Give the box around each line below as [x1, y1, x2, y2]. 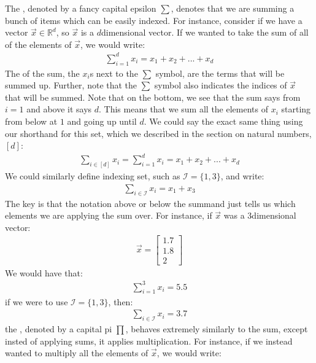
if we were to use [5, 295, 68, 308]
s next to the [90, 66, 138, 79]
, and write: [220, 170, 264, 182]
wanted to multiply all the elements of [5, 346, 148, 359]
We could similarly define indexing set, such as [5, 170, 180, 182]
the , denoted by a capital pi [5, 322, 112, 335]
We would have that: [5, 266, 83, 279]
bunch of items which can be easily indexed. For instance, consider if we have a [5, 14, 303, 26]
